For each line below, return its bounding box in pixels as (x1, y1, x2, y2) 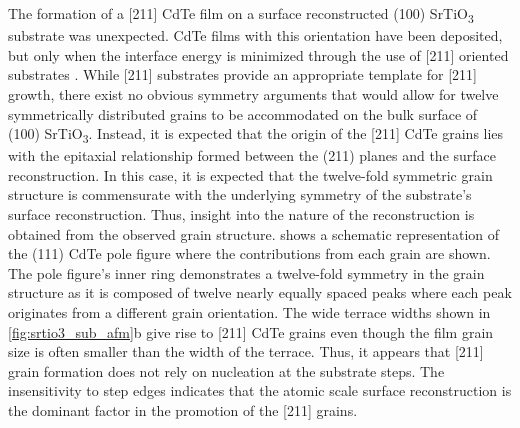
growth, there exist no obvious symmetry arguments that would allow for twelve (8, 83, 499, 104)
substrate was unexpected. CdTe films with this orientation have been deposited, (8, 25, 503, 46)
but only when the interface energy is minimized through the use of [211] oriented (8, 44, 509, 65)
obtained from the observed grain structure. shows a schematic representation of (8, 223, 500, 244)
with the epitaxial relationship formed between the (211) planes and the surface (8, 145, 497, 166)
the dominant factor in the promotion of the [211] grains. (8, 399, 358, 420)
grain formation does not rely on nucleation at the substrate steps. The (8, 360, 445, 381)
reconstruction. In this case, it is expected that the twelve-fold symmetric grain (8, 164, 493, 185)
